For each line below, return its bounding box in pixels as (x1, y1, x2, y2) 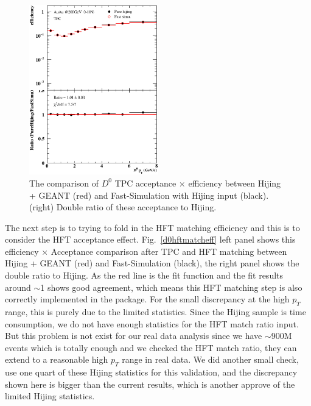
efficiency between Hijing (188, 176, 281, 189)
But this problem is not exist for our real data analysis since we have (5, 329, 262, 342)
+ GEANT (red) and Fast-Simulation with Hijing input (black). (29, 188, 269, 201)
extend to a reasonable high (5, 353, 108, 366)
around (5, 280, 31, 293)
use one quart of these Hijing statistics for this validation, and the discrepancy (5, 366, 298, 379)
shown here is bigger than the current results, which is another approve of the (5, 377, 295, 390)
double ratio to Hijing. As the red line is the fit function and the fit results (5, 269, 284, 282)
